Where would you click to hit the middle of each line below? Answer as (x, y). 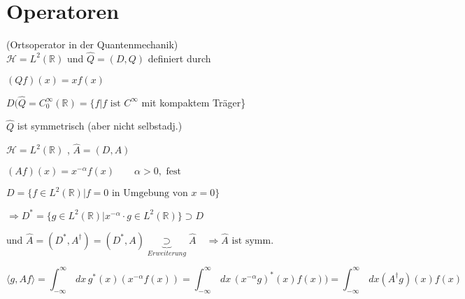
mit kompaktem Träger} (194, 102)
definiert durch (179, 58)
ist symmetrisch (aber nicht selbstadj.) (100, 126)
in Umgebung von (150, 194)
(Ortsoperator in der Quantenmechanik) (92, 44)
